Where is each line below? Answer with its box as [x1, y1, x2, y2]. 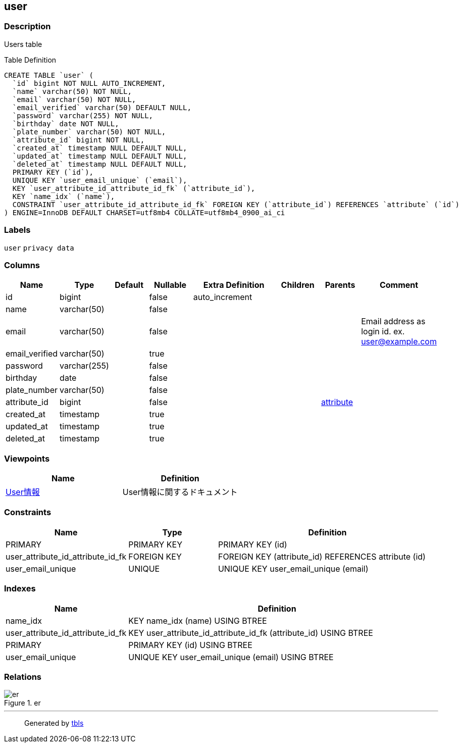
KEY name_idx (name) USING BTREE [128, 615, 267, 626]
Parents [325, 280, 355, 290]
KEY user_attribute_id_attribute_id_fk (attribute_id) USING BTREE [128, 627, 373, 638]
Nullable [154, 280, 187, 290]
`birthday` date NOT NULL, [12, 119, 119, 128]
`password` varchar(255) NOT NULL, [12, 111, 153, 120]
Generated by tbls [24, 719, 84, 728]
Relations [4, 671, 42, 682]
